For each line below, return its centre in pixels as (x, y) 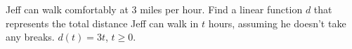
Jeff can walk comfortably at (67, 9)
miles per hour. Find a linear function (221, 9)
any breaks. (30, 37)
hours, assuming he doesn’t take (277, 23)
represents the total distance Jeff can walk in (102, 23)
